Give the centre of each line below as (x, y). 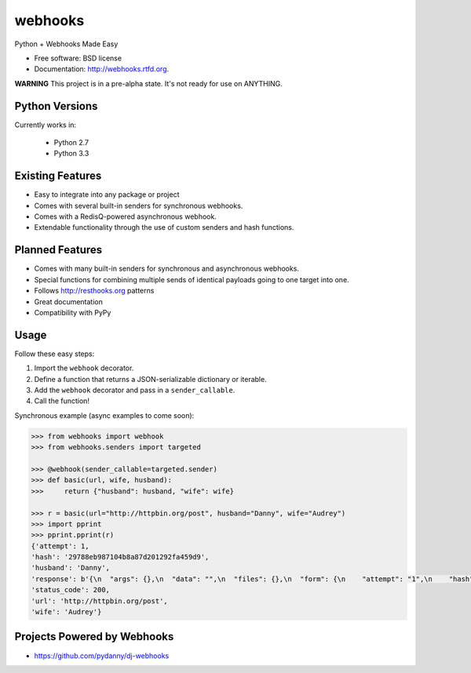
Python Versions (56, 106)
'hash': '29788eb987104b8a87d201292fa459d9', (120, 557)
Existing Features (58, 176)
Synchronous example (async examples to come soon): (104, 415)
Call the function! (62, 401)
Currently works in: (46, 125)
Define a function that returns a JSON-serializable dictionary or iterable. (150, 379)
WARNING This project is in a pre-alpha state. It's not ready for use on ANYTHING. (148, 83)
